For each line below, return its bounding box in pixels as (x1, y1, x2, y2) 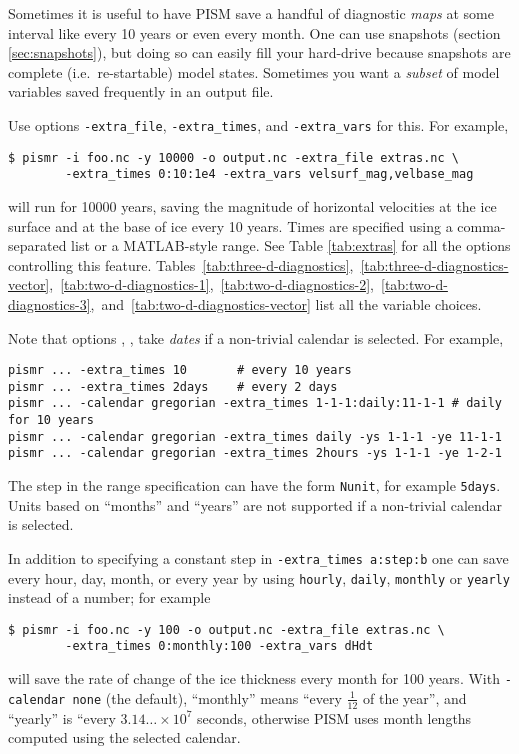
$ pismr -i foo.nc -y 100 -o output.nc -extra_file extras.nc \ (8, 622, 445, 637)
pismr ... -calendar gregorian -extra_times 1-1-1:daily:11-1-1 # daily (8, 396, 502, 411)
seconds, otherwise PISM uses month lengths (197, 707, 472, 728)
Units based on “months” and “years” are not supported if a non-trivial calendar (8, 494, 503, 515)
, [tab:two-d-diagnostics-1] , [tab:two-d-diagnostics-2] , (49, 274, 374, 295)
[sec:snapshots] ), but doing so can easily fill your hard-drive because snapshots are (8, 42, 511, 63)
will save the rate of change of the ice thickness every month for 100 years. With (8, 668, 500, 689)
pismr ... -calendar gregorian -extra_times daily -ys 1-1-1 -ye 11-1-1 (8, 429, 502, 444)
